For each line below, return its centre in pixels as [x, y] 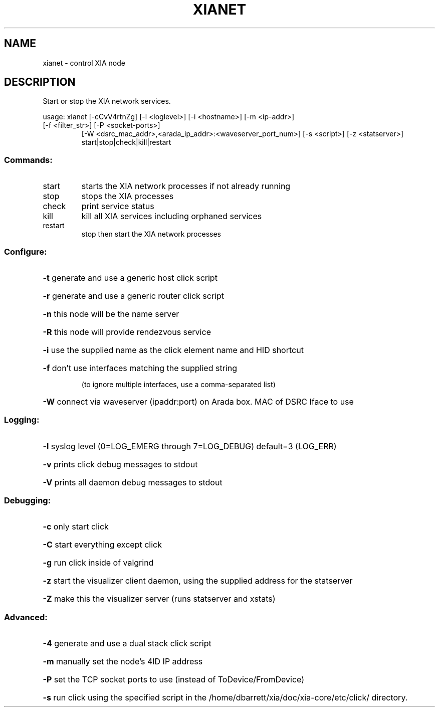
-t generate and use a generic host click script [130, 278]
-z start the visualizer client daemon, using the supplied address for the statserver [198, 581]
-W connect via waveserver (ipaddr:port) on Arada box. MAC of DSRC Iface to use [198, 401]
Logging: [22, 420]
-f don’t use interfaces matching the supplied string [140, 368]
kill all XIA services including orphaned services [172, 216]
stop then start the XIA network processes [151, 234]
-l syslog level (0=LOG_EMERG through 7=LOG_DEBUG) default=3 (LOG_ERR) [190, 446]
